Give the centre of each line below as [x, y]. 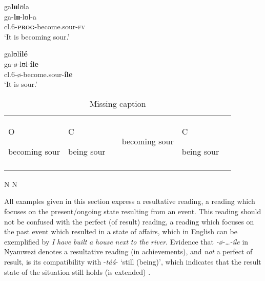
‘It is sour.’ [21, 84]
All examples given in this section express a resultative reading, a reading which [130, 201]
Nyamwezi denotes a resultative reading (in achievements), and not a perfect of [128, 251]
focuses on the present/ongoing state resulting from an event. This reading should [133, 211]
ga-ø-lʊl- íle [21, 63]
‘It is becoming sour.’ [37, 36]
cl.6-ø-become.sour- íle [38, 74]
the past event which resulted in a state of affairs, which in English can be [121, 231]
